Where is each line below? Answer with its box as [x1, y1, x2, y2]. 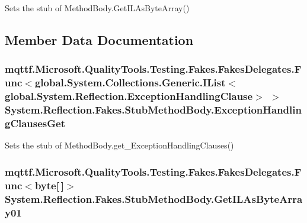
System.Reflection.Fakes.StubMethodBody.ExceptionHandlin [5, 102, 302, 117]
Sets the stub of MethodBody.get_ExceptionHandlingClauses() [5, 139, 234, 151]
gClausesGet [5, 115, 66, 130]
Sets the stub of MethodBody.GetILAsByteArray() [5, 2, 190, 14]
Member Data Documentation [5, 30, 194, 49]
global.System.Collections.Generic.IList [34, 75, 226, 90]
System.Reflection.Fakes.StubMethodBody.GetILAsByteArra [5, 191, 303, 206]
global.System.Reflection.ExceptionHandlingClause [5, 89, 253, 104]
